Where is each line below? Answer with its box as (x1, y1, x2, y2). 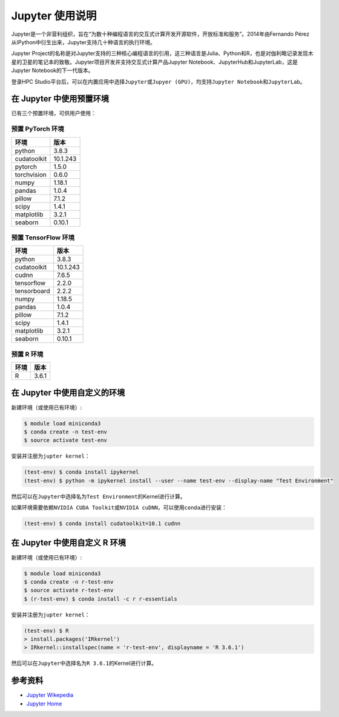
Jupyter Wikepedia (26, 692, 74, 699)
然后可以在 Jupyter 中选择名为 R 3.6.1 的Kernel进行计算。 (11, 659, 157, 667)
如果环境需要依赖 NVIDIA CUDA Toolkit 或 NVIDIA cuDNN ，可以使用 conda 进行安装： (11, 504, 227, 512)
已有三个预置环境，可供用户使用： (11, 110, 96, 117)
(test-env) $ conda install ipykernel (24, 469, 139, 476)
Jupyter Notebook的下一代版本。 (11, 67, 94, 74)
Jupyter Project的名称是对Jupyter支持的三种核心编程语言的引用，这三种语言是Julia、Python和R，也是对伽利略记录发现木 (11, 50, 314, 57)
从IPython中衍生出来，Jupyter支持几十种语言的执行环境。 (11, 38, 156, 45)
